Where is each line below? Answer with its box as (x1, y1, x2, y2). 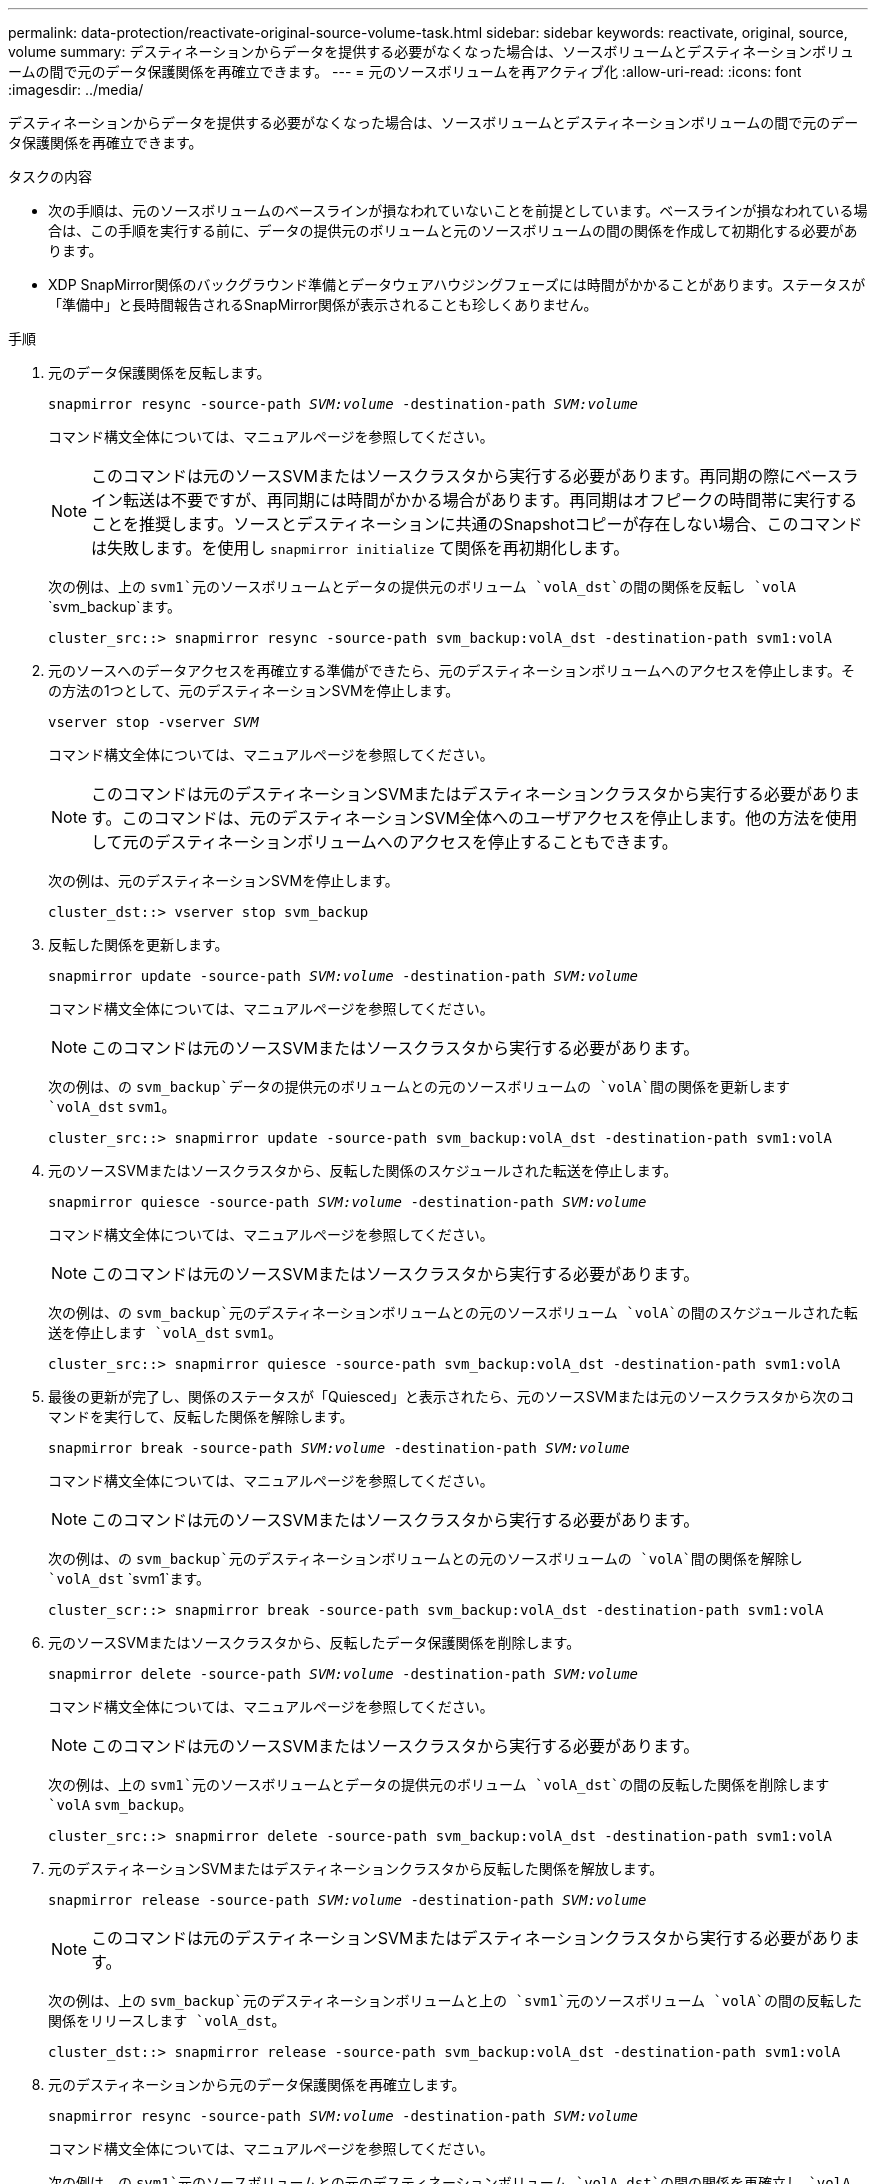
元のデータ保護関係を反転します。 (48, 364, 271, 381)
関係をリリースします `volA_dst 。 (48, 2012, 286, 2029)
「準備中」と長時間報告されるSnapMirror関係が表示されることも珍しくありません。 (48, 296, 598, 313)
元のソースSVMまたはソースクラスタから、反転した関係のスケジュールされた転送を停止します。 (48, 1162, 678, 1179)
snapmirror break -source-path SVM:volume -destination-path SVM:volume (48, 1440, 630, 1456)
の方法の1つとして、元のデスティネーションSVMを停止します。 (48, 682, 460, 699)
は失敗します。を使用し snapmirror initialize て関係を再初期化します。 (91, 538, 630, 558)
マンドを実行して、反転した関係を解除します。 (48, 1408, 354, 1425)
